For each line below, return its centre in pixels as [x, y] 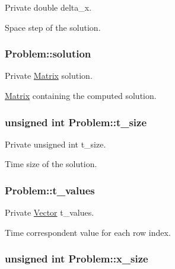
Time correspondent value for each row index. [88, 232]
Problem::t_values [50, 190]
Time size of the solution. [51, 164]
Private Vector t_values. [50, 212]
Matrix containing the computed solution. [81, 95]
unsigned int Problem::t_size [76, 122]
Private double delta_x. [48, 7]
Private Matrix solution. [49, 76]
